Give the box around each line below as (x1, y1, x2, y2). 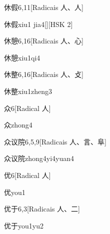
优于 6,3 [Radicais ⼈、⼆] (4, 203, 80, 214)
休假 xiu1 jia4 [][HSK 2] (4, 18, 73, 29)
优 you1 (4, 186, 25, 197)
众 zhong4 (4, 119, 32, 130)
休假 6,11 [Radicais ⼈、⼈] (4, 2, 83, 12)
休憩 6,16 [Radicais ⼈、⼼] (4, 35, 83, 46)
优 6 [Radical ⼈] (4, 169, 51, 180)
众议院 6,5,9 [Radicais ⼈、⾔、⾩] (4, 136, 106, 146)
